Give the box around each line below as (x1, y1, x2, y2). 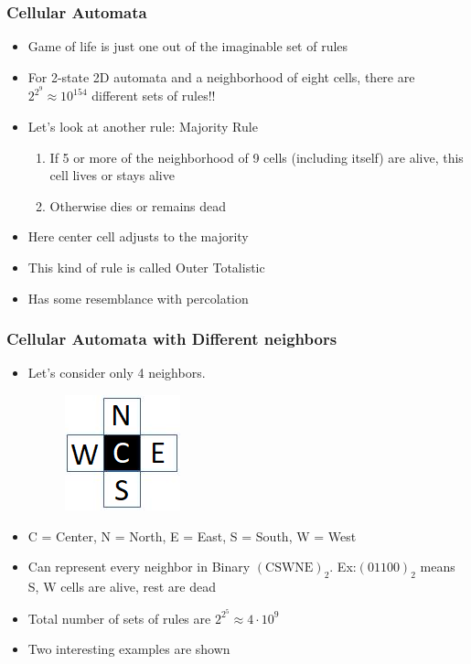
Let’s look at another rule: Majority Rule (27, 117, 258, 136)
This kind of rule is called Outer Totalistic (27, 258, 265, 277)
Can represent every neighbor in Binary (27, 557, 251, 576)
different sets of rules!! (91, 86, 216, 105)
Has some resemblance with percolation (27, 288, 249, 307)
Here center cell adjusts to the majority (27, 227, 249, 246)
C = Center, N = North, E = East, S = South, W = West (27, 526, 357, 545)
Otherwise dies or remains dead (49, 196, 227, 215)
